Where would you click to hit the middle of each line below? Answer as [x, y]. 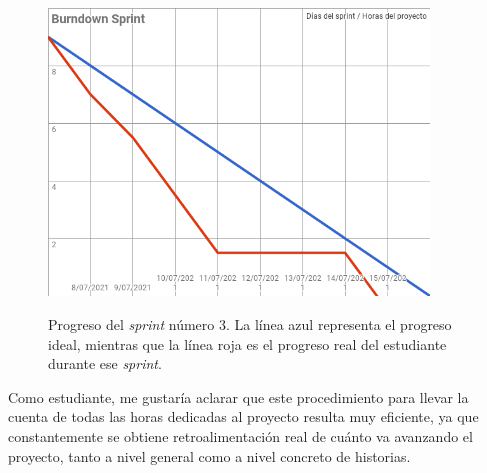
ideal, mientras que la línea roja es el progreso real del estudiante [247, 343]
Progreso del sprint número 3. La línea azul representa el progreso [250, 324]
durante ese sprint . [105, 363]
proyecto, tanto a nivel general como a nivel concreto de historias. [209, 455]
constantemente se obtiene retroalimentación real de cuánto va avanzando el [240, 435]
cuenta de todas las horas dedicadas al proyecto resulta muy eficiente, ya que [243, 416]
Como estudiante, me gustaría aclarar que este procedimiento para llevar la [238, 396]
